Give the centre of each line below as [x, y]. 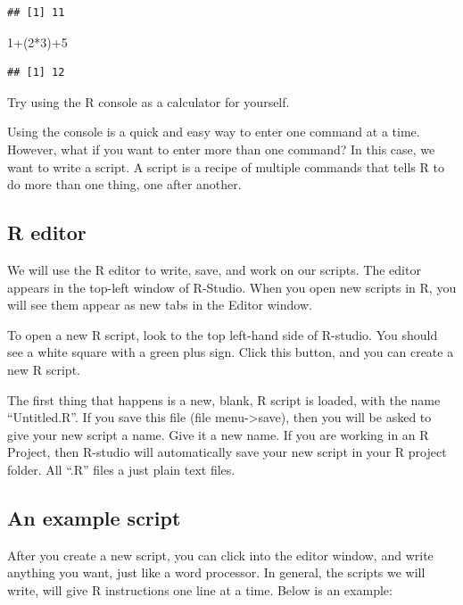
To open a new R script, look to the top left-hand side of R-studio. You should [223, 334]
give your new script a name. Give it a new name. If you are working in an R [218, 434]
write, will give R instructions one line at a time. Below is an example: [200, 589]
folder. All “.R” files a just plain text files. [121, 469]
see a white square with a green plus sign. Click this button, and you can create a [231, 352]
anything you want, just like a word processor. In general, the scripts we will [216, 572]
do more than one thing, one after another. [124, 184]
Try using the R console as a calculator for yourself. [149, 101]
